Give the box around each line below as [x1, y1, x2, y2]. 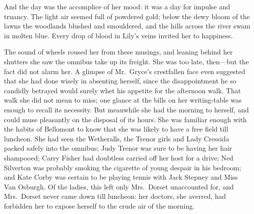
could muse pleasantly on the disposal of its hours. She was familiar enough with [4, 114, 247, 124]
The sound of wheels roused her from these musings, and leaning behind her [4, 47, 233, 57]
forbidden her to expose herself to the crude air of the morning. [4, 200, 195, 211]
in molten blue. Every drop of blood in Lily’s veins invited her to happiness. [4, 30, 233, 40]
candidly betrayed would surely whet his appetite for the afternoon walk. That [4, 85, 241, 95]
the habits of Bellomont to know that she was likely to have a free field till [4, 124, 228, 134]
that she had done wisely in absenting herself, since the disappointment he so [4, 76, 236, 86]
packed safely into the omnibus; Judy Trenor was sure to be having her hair [4, 143, 232, 153]
